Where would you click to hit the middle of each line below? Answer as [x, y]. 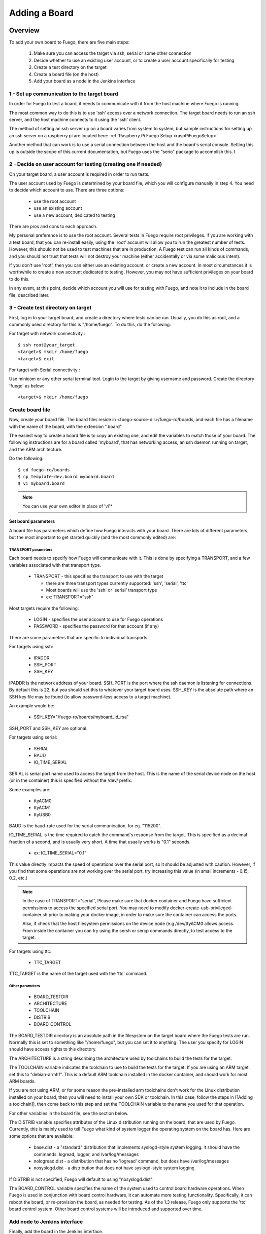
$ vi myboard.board [41, 483]
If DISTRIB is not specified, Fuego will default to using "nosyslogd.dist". [81, 1179]
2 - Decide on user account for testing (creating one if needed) [85, 164]
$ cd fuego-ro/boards [44, 470]
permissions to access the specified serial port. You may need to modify [96, 908]
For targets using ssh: [31, 647]
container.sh [35, 914]
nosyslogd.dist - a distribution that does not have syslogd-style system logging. [115, 1168]
